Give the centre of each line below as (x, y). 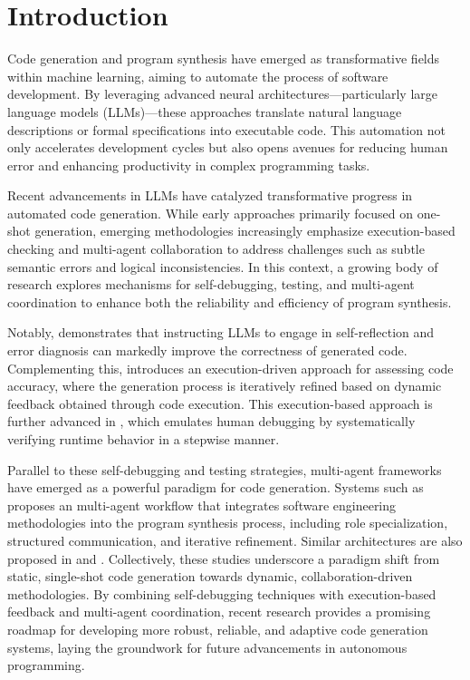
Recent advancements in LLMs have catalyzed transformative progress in (210, 195)
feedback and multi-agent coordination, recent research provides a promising (219, 612)
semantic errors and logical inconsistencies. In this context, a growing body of (223, 266)
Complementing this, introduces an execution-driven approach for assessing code (230, 368)
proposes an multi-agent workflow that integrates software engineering (202, 505)
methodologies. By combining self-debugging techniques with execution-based (222, 593)
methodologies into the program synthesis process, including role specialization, (228, 523)
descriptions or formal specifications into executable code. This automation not (226, 129)
